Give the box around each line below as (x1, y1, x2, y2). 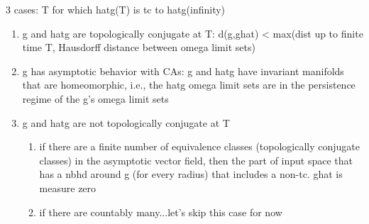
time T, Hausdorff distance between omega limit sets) (22, 40, 255, 55)
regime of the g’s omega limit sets (22, 91, 169, 106)
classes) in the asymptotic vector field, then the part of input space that (39, 152, 353, 167)
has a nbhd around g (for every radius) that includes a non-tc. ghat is (39, 167, 343, 181)
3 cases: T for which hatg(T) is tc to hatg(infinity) (6, 2, 226, 16)
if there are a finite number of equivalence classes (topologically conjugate (39, 139, 360, 154)
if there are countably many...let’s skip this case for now (39, 204, 282, 219)
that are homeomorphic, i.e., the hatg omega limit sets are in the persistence (22, 77, 356, 92)
